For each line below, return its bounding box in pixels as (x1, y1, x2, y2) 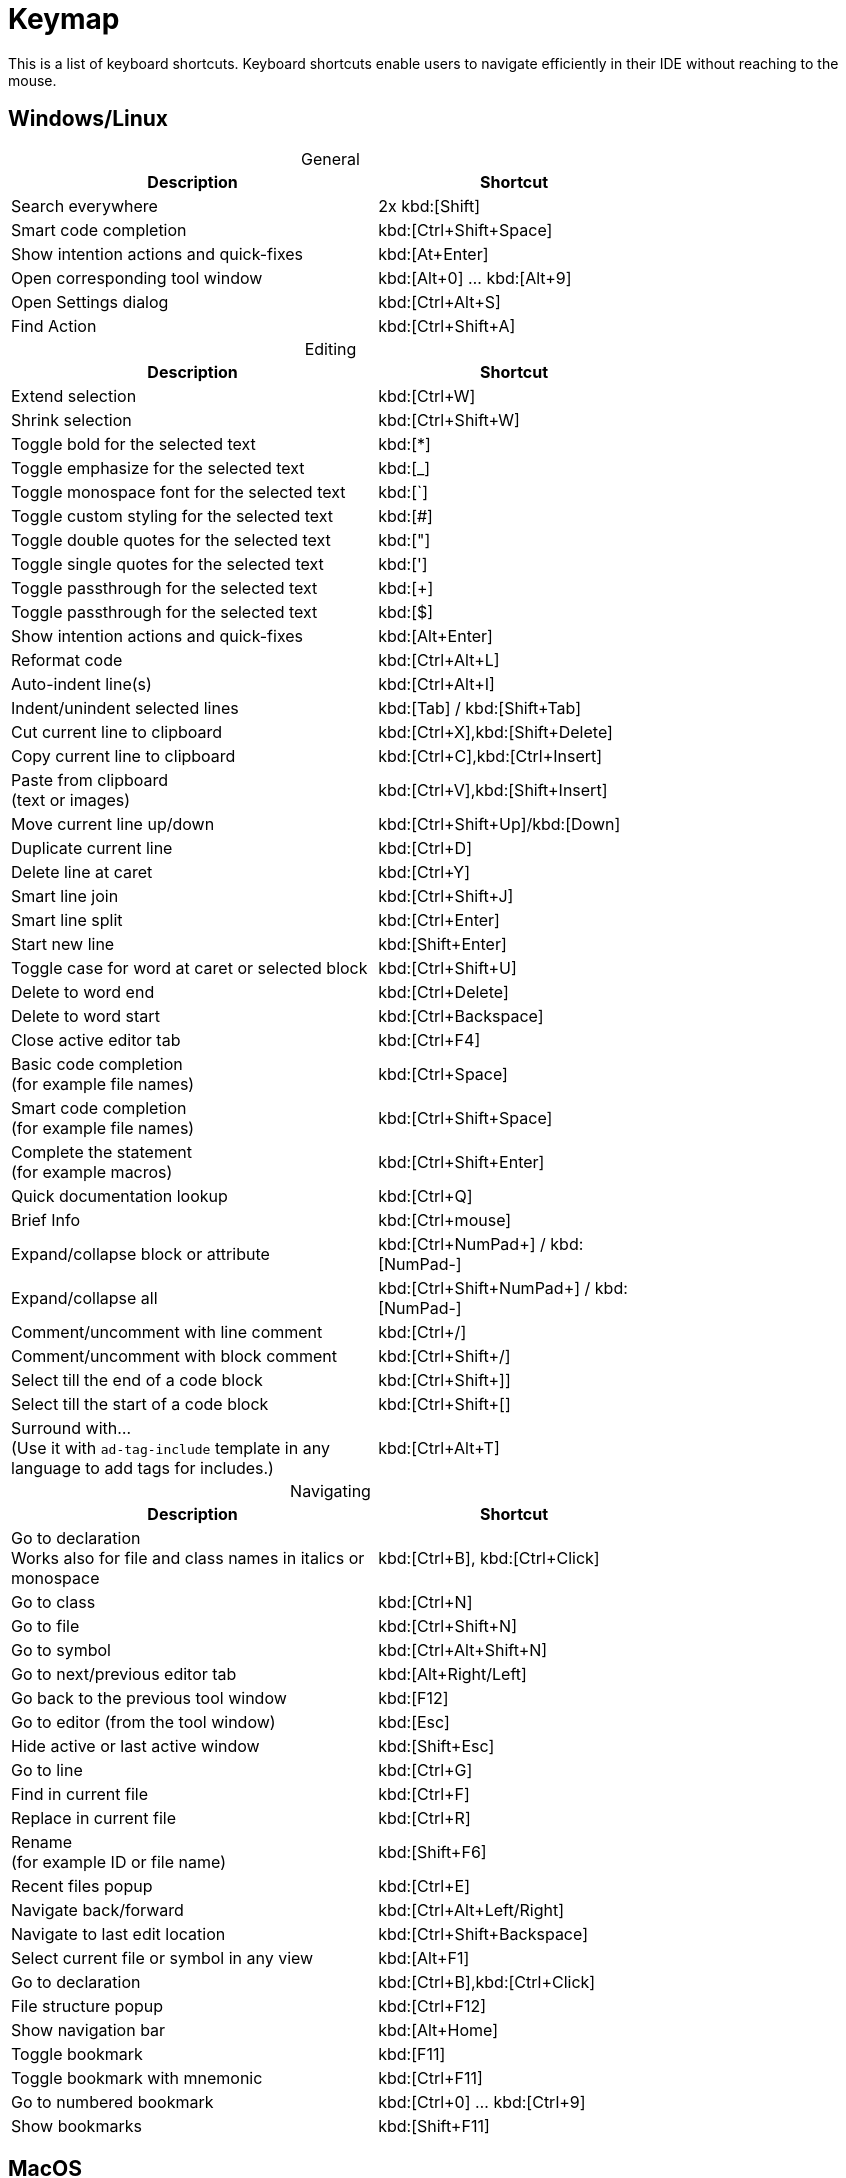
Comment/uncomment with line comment (11, 1321, 323, 1342)
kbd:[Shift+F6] (378, 1841, 487, 1862)
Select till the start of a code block (11, 1393, 269, 1414)
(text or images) (11, 789, 131, 810)
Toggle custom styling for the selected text (11, 505, 334, 526)
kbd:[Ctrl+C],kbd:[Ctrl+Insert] (378, 745, 603, 766)
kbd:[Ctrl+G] (378, 1759, 473, 1780)
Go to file (11, 1615, 80, 1636)
